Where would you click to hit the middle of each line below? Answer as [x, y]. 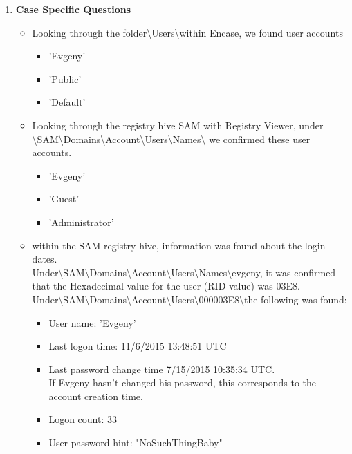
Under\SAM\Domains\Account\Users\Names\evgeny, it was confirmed [184, 272]
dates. [45, 259]
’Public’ [65, 78]
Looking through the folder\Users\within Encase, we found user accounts [187, 32]
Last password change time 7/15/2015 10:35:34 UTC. [162, 369]
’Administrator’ [81, 221]
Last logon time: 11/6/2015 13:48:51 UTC [138, 346]
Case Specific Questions [73, 9]
